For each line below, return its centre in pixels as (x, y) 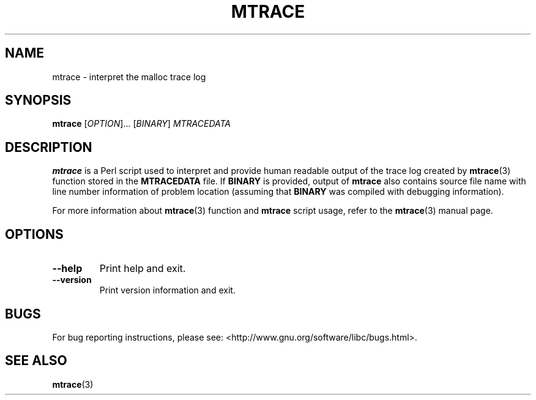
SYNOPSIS (38, 100)
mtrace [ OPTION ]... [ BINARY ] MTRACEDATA (142, 124)
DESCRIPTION (49, 147)
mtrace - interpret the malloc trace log (129, 77)
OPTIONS (34, 234)
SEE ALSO (36, 361)
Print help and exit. (143, 269)
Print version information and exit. (167, 290)
